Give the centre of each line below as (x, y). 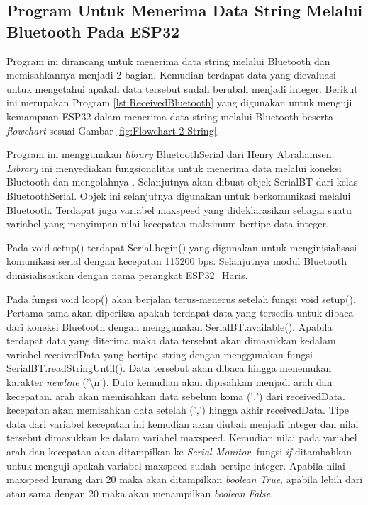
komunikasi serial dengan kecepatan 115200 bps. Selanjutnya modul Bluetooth (177, 261)
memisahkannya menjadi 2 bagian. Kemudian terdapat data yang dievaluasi (171, 75)
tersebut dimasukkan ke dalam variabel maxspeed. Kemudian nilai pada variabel (182, 437)
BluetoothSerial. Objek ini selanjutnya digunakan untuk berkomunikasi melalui (179, 195)
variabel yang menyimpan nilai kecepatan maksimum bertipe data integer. (168, 223)
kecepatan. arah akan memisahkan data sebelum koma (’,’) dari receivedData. (176, 396)
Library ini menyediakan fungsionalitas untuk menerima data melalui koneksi (174, 168)
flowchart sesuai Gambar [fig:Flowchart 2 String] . (113, 130)
